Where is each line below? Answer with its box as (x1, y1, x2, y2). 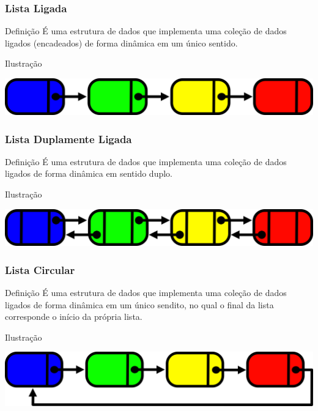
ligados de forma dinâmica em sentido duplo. (5, 167, 172, 180)
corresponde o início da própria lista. (5, 310, 142, 323)
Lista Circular (5, 262, 75, 277)
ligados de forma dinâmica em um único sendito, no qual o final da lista (5, 298, 274, 311)
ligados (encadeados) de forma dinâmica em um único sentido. (5, 36, 238, 49)
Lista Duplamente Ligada (5, 131, 132, 146)
